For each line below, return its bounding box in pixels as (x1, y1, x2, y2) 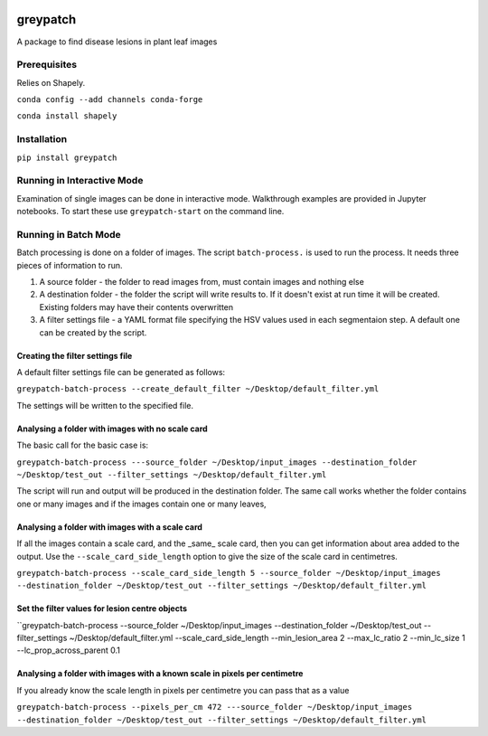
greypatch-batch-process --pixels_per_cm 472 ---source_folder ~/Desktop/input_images (16, 702, 413, 712)
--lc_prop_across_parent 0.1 (16, 645, 121, 656)
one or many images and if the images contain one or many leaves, (16, 498, 267, 509)
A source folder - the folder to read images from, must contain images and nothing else (39, 277, 365, 288)
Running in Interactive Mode (16, 175, 144, 187)
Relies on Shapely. (16, 77, 86, 88)
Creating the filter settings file (16, 350, 133, 361)
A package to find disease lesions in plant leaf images (16, 36, 218, 47)
